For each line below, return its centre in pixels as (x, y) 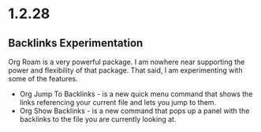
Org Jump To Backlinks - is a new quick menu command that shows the (136, 94)
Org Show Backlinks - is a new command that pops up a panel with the (134, 111)
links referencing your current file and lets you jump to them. (118, 102)
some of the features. (43, 79)
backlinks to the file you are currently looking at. (98, 119)
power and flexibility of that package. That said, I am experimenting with (125, 70)
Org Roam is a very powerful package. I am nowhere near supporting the (127, 62)
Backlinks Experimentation (76, 43)
